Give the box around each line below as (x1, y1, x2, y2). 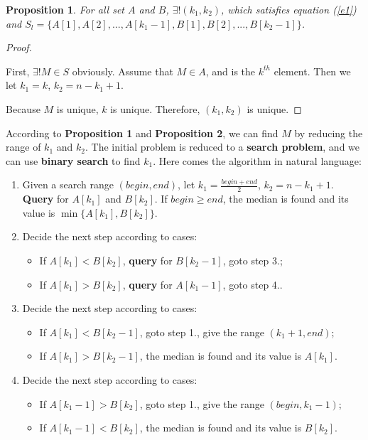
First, (6, 63, 30, 78)
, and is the (205, 63, 256, 78)
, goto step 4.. (222, 277, 283, 291)
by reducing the (294, 125, 363, 140)
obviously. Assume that (72, 63, 173, 78)
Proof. (6, 40, 32, 55)
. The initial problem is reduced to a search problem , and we (85, 139, 360, 154)
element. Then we (274, 63, 351, 78)
